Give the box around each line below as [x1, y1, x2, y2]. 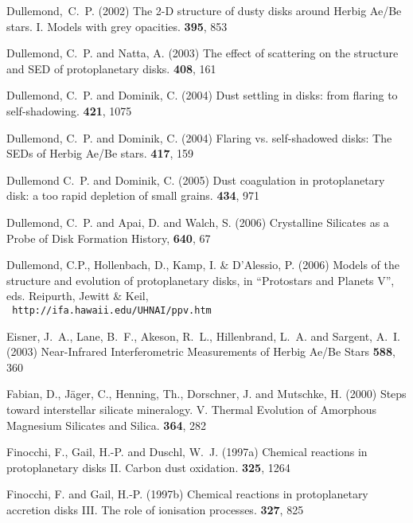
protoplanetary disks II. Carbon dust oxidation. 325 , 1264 [6, 459, 290, 475]
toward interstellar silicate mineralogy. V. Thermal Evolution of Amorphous [6, 400, 377, 417]
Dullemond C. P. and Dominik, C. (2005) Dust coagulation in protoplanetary [6, 171, 385, 188]
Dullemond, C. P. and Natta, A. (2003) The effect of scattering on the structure [6, 45, 399, 61]
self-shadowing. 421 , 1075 [6, 102, 132, 119]
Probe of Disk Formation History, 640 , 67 [6, 229, 211, 246]
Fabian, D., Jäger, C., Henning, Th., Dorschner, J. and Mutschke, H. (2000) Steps [6, 385, 407, 402]
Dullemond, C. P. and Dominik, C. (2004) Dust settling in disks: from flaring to [6, 87, 398, 103]
